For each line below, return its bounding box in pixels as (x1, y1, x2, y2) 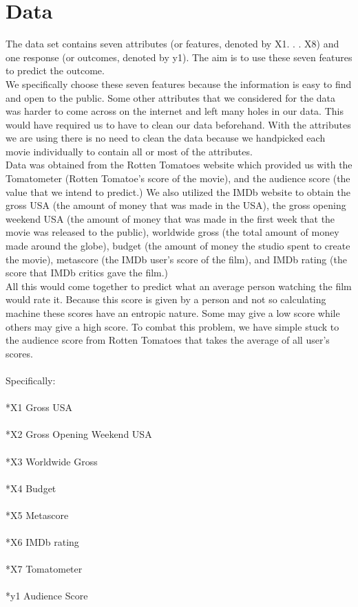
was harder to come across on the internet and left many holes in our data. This (6, 104, 344, 118)
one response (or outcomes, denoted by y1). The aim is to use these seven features (6, 49, 352, 64)
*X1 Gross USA (6, 400, 73, 415)
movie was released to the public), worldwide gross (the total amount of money (6, 225, 339, 239)
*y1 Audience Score (6, 588, 88, 603)
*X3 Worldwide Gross (6, 454, 98, 468)
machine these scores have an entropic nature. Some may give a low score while (6, 306, 340, 320)
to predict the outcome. (6, 63, 105, 78)
